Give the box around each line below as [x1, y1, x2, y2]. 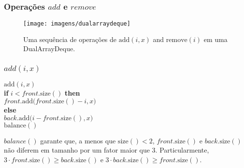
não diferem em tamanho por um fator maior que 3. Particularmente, [4, 145, 209, 155]
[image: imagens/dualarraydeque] [23, 20, 130, 28]
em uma [203, 34, 228, 44]
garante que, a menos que [40, 135, 116, 145]
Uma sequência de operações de [23, 34, 117, 44]
